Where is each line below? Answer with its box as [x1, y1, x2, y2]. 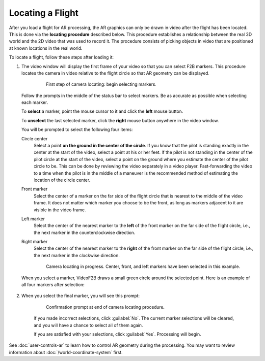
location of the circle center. [33, 177, 91, 183]
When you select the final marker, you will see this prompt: [21, 293, 140, 299]
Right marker [21, 239, 48, 245]
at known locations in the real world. [9, 45, 83, 51]
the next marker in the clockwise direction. [33, 252, 120, 258]
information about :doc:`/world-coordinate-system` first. [9, 349, 123, 355]
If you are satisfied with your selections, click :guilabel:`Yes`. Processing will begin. [33, 331, 201, 337]
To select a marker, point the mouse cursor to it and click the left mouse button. [21, 108, 184, 114]
